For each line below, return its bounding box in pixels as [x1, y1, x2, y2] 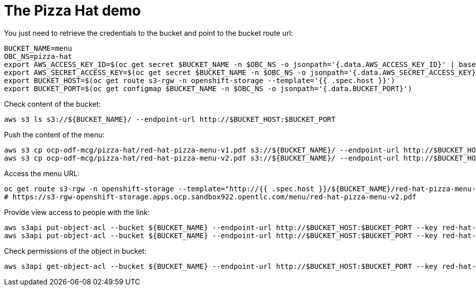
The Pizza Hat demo [4, 2, 141, 19]
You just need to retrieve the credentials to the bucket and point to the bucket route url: [4, 28, 293, 37]
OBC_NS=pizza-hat [4, 52, 72, 60]
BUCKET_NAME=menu [4, 44, 72, 52]
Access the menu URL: [4, 169, 80, 178]
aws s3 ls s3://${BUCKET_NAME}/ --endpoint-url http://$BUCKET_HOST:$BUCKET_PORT [4, 115, 336, 123]
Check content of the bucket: [4, 99, 101, 108]
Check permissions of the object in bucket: [4, 246, 147, 255]
